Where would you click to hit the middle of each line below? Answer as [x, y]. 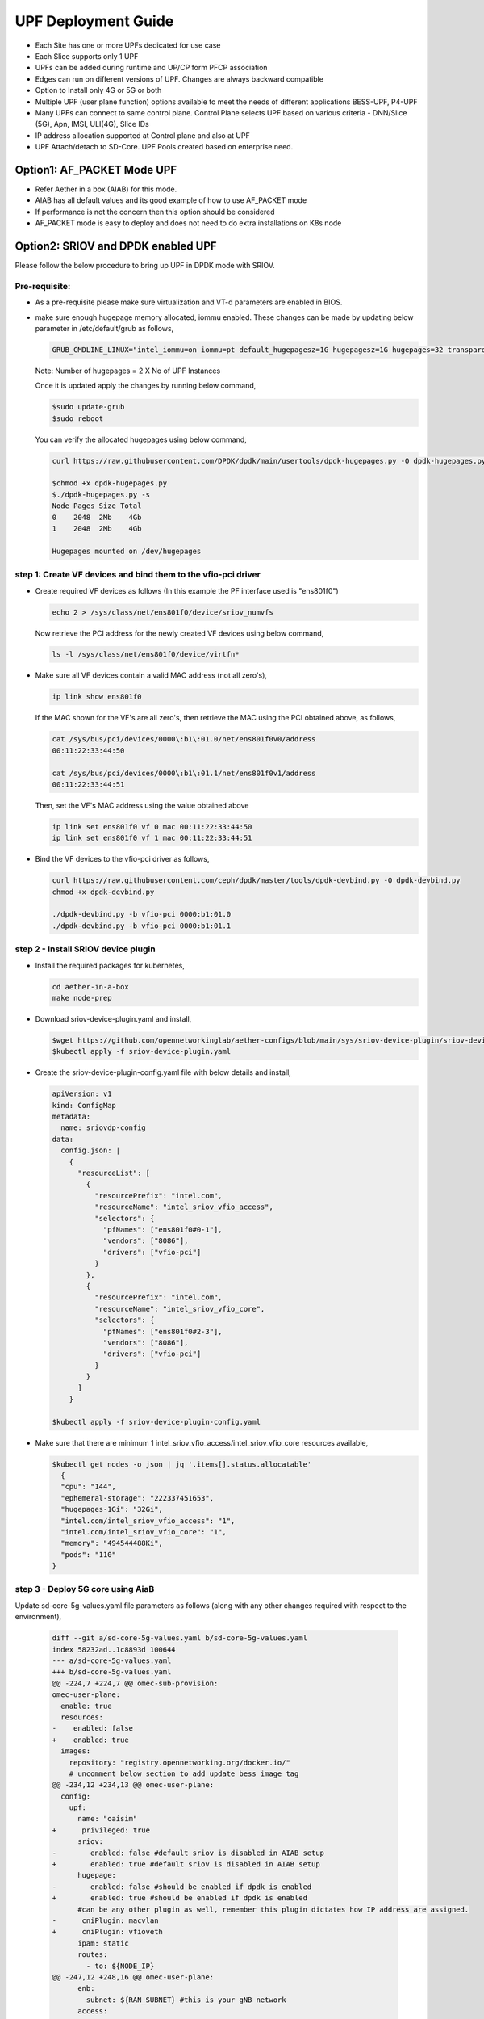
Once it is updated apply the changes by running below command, [146, 386]
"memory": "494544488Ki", [112, 1543]
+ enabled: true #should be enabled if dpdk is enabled [180, 1898]
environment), [38, 1617]
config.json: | [91, 1150]
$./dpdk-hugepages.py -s [101, 494]
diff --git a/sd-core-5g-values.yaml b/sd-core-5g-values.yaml [180, 1638]
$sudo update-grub [88, 407]
